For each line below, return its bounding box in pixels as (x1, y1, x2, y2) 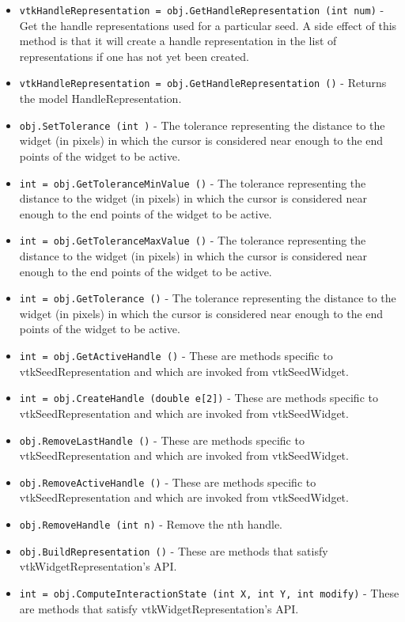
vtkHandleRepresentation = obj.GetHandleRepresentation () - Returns (19, 74, 387, 91)
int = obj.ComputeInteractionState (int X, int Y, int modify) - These (19, 584, 399, 601)
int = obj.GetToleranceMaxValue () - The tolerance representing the (19, 232, 366, 248)
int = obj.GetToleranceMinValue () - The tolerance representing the (19, 174, 366, 191)
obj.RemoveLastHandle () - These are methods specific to (19, 431, 305, 448)
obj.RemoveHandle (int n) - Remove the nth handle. (19, 516, 283, 533)
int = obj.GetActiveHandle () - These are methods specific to (19, 347, 333, 364)
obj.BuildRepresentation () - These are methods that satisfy (19, 542, 328, 559)
